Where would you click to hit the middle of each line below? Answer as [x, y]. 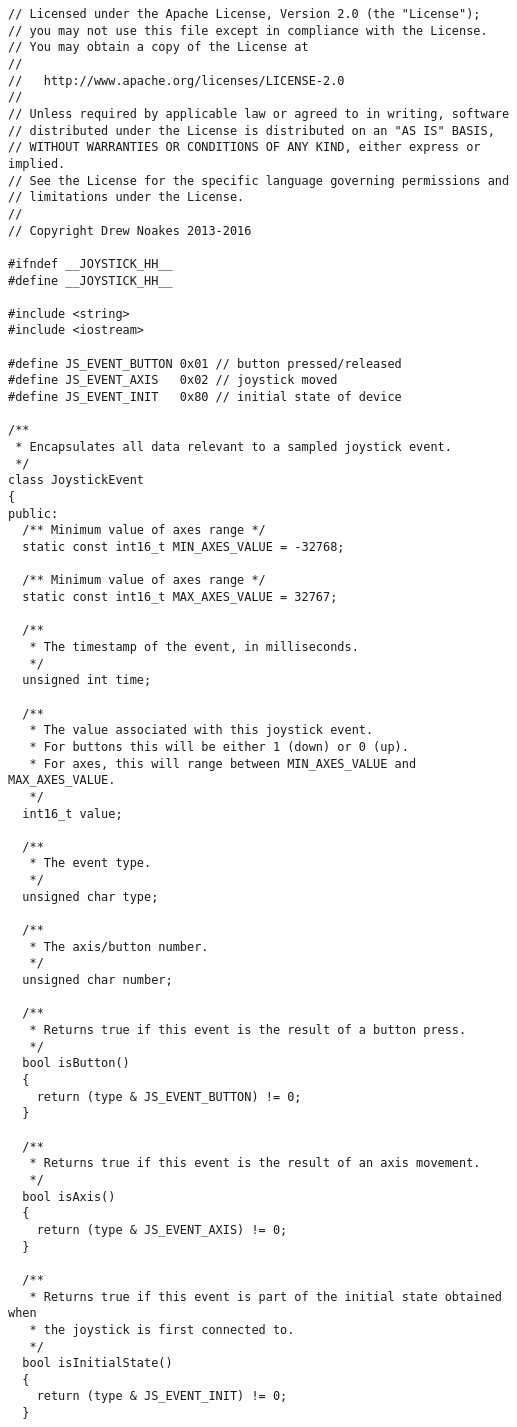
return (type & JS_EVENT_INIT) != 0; [162, 1396]
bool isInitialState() [97, 1363]
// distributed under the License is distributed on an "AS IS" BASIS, [251, 130]
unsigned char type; [90, 896]
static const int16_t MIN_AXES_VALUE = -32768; [183, 547]
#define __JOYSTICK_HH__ [90, 280]
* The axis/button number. [119, 946]
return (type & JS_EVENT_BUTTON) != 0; [169, 1096]
